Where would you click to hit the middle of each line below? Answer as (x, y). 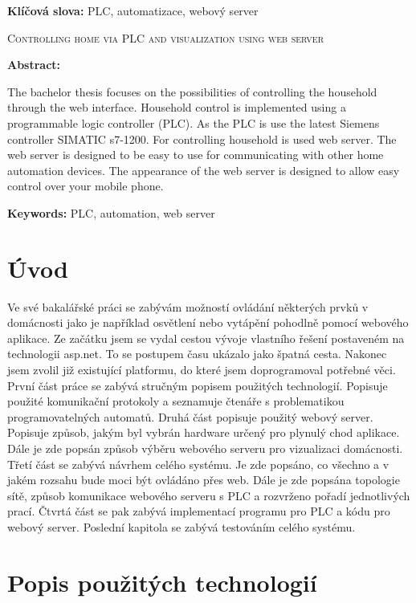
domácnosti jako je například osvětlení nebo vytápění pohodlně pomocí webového (208, 322)
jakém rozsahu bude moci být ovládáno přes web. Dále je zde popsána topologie (204, 480)
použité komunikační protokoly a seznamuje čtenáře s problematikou (176, 401)
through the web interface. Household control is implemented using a (177, 107)
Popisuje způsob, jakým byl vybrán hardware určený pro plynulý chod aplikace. (204, 432)
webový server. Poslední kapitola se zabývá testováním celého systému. (181, 526)
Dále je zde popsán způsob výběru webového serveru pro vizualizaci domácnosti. (205, 448)
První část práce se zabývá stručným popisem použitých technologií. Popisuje (198, 385)
